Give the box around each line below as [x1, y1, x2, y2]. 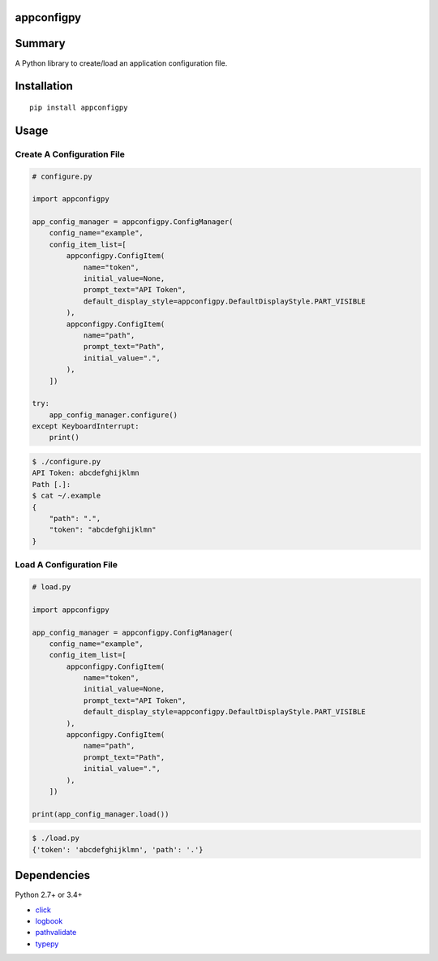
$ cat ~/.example [32, 491, 101, 501]
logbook [35, 916, 63, 925]
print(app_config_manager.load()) [32, 809, 170, 819]
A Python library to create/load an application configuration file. [15, 58, 228, 68]
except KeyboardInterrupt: [32, 422, 140, 431]
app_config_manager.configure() [49, 410, 178, 420]
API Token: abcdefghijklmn [32, 468, 140, 478]
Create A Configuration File [15, 149, 125, 160]
